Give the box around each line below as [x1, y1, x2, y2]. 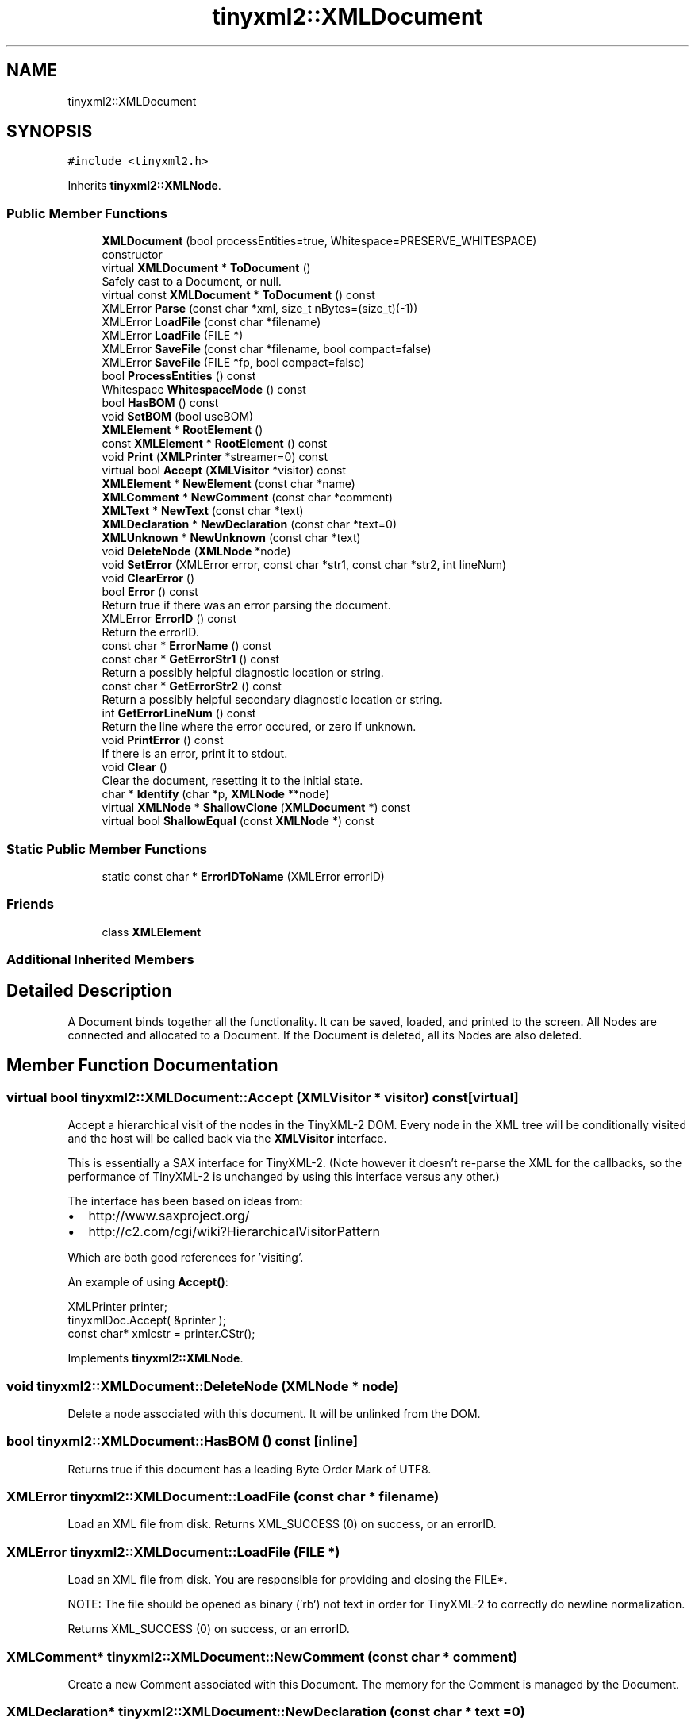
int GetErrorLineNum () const [102, 706, 256, 720]
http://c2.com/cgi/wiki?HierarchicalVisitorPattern [88, 1224, 381, 1240]
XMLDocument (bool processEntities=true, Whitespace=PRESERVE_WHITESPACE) [102, 234, 537, 248]
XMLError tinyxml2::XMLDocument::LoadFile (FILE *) [6, 1543, 340, 1560]
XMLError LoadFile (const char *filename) [102, 315, 321, 329]
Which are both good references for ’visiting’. [67, 1251, 304, 1265]
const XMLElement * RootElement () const [102, 436, 328, 451]
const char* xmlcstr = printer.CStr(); [67, 1327, 255, 1341]
